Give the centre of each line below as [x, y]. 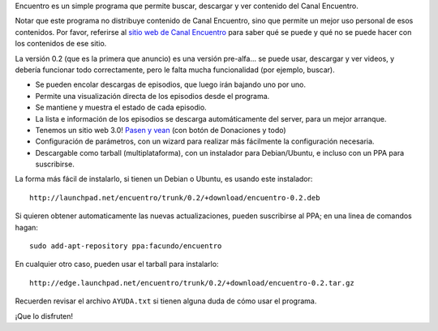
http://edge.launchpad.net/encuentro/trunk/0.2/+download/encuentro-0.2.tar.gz [192, 283]
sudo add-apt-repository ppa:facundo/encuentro [126, 246]
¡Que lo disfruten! [44, 316]
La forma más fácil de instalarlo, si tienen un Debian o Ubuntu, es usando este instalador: [164, 179]
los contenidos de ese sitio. [61, 44]
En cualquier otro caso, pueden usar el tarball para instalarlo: [117, 264]
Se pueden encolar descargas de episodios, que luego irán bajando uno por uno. [171, 84]
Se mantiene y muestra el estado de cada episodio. [121, 107]
